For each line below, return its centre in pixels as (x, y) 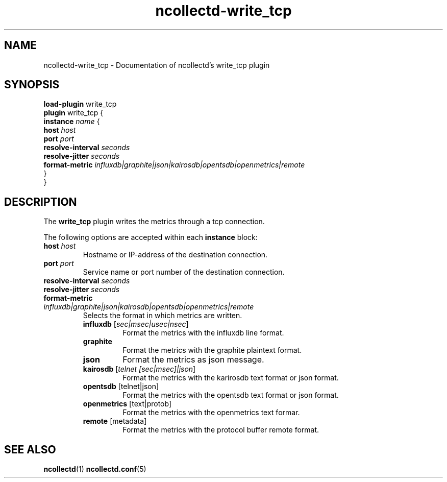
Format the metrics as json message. (193, 360)
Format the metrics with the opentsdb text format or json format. (231, 395)
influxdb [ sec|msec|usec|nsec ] (136, 324)
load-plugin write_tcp (80, 104)
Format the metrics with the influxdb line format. (203, 333)
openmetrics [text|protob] (127, 404)
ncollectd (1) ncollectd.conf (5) (95, 469)
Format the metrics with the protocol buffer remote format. (221, 430)
